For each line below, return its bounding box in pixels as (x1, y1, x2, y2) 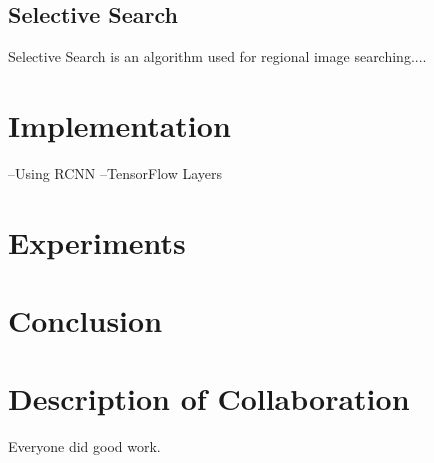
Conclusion (8, 300, 163, 341)
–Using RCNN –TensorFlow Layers (8, 162, 222, 183)
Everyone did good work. (8, 436, 161, 457)
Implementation (8, 104, 231, 145)
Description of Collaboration (8, 378, 410, 419)
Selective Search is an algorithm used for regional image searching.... (8, 46, 427, 67)
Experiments (8, 221, 186, 262)
